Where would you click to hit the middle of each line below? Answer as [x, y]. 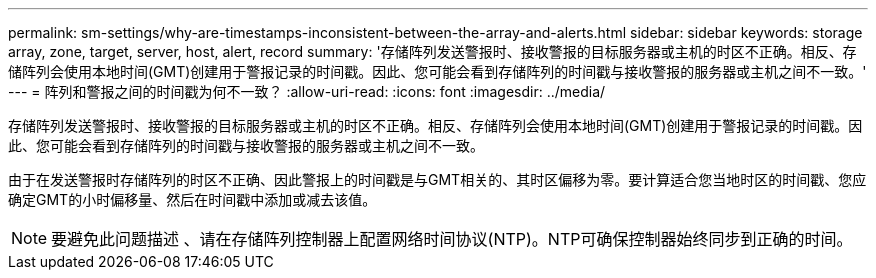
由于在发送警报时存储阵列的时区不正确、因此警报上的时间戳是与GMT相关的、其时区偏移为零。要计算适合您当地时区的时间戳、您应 [437, 179]
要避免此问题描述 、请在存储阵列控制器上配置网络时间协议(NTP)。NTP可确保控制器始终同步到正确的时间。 [452, 239]
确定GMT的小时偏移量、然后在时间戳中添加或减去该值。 [192, 199]
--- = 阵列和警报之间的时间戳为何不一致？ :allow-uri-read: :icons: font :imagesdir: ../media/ [307, 91]
